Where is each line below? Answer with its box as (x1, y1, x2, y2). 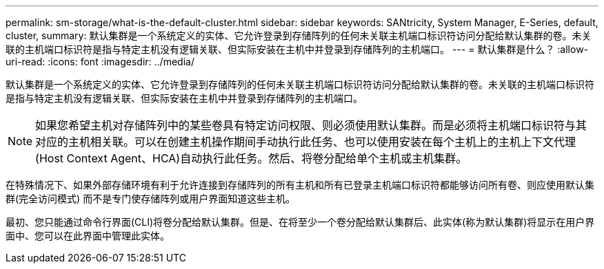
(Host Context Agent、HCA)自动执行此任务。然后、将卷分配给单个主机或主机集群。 (35, 151, 467, 165)
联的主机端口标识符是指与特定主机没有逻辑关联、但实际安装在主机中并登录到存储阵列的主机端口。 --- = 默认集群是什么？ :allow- (6, 43, 589, 55)
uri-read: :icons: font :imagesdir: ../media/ (6, 56, 194, 67)
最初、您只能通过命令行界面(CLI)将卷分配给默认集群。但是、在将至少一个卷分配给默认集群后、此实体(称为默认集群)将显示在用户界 (6, 216, 595, 228)
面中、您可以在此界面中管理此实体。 (6, 230, 170, 241)
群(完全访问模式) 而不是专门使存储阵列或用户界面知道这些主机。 (6, 193, 296, 204)
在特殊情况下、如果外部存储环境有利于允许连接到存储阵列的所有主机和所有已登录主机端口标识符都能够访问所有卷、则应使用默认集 (6, 179, 594, 191)
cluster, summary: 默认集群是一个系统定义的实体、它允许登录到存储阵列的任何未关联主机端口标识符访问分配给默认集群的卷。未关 (6, 30, 592, 41)
